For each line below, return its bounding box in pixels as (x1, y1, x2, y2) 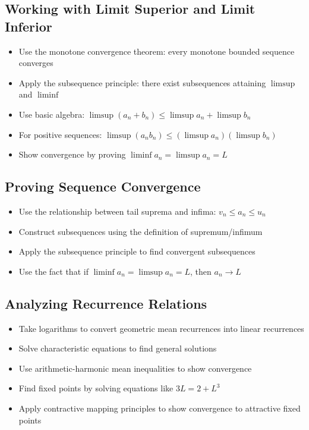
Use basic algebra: (18, 108, 85, 120)
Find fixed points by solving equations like (18, 382, 174, 394)
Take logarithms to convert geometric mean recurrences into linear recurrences (18, 322, 304, 334)
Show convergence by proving (18, 148, 126, 161)
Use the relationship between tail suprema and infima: (18, 205, 216, 217)
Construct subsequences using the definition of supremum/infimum (18, 225, 263, 237)
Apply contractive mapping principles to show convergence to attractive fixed (18, 401, 301, 414)
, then (190, 265, 212, 277)
